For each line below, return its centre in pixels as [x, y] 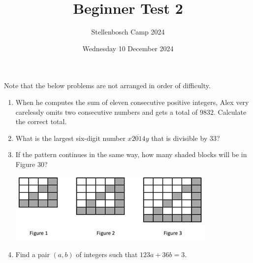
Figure [25, 164]
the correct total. [41, 121]
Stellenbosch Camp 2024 [128, 32]
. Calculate [230, 112]
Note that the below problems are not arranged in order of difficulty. [107, 85]
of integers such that [107, 254]
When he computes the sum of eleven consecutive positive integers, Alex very [132, 102]
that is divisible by [179, 138]
